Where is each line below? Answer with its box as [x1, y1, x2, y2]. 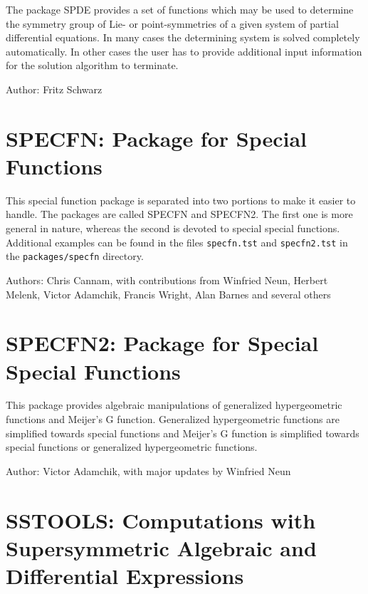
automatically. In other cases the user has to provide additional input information [6, 43, 362, 58]
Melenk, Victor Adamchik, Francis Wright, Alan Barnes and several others [6, 286, 331, 301]
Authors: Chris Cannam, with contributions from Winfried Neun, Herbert [6, 272, 328, 287]
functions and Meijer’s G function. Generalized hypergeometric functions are [6, 412, 340, 427]
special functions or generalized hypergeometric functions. [6, 439, 258, 454]
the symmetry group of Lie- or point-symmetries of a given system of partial [6, 16, 339, 31]
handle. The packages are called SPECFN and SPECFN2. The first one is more [6, 207, 353, 222]
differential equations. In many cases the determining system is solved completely [6, 30, 360, 45]
